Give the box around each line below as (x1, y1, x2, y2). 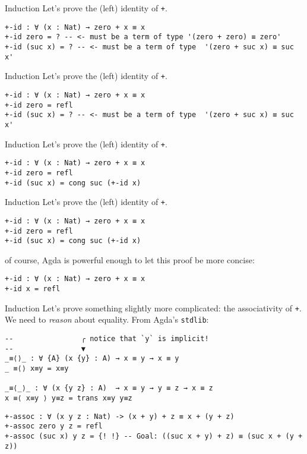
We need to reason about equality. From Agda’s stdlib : (5, 313, 209, 326)
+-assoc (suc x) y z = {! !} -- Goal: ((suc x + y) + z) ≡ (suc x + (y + (5, 431, 303, 440)
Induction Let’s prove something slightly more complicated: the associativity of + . (5, 301, 302, 314)
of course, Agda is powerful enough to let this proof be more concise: (5, 253, 255, 266)
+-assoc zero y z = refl (5, 422, 103, 431)
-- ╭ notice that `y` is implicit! (5, 335, 209, 343)
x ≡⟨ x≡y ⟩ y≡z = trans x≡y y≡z (5, 393, 132, 402)
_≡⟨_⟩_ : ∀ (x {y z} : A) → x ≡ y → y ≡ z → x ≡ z (5, 384, 213, 393)
